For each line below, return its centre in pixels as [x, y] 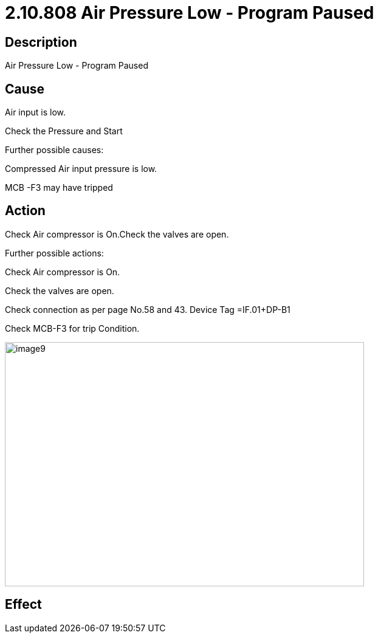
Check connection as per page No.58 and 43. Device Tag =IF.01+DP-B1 [148, 309]
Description [41, 42]
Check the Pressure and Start [64, 131]
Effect [23, 605]
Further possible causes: [54, 150]
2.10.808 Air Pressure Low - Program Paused [190, 13]
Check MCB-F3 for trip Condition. [72, 328]
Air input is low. [36, 112]
